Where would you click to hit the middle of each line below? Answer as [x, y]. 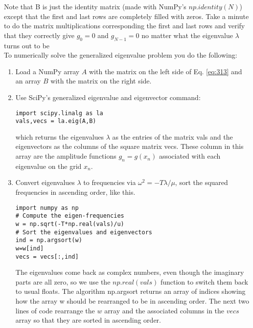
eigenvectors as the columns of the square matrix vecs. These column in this [129, 146]
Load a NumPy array [47, 71]
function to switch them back [204, 281]
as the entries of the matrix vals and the [172, 136]
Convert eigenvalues [45, 182]
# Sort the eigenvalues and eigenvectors [84, 232]
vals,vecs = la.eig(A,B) [56, 121]
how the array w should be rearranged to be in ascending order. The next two [132, 301]
